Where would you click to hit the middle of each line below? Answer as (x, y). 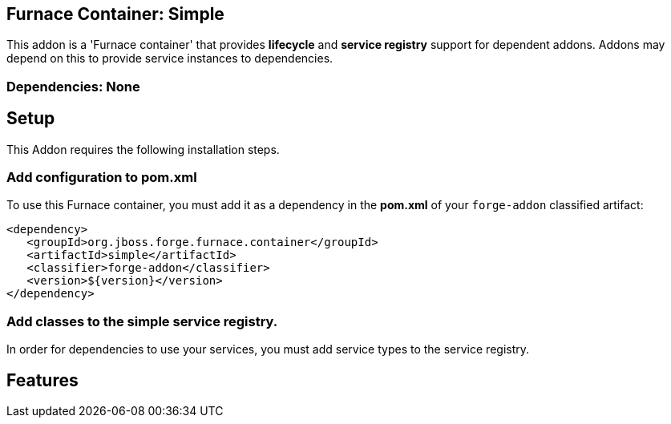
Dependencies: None (73, 86)
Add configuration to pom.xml (102, 178)
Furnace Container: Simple (115, 14)
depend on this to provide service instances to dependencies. (170, 59)
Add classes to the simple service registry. (142, 321)
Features (42, 380)
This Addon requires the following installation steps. (143, 149)
